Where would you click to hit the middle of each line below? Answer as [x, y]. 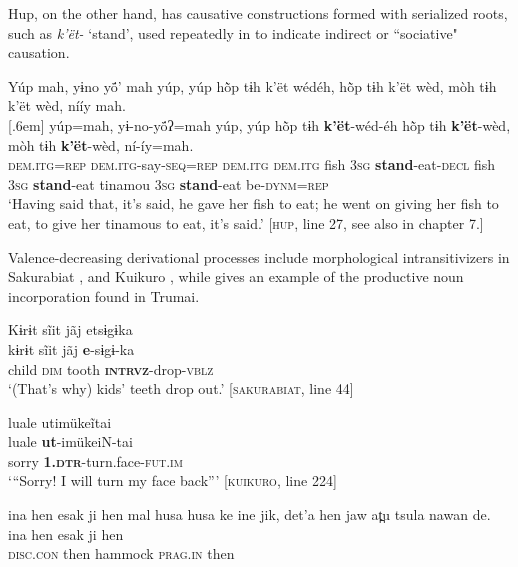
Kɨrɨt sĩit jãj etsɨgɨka [70, 329]
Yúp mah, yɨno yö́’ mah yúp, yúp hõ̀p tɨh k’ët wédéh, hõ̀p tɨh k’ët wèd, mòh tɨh [252, 85]
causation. [39, 52]
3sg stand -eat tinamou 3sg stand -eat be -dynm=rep [168, 183]
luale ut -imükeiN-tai [70, 441]
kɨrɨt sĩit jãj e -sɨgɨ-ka [71, 348]
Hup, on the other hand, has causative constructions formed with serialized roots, [258, 13]
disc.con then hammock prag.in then [121, 553]
